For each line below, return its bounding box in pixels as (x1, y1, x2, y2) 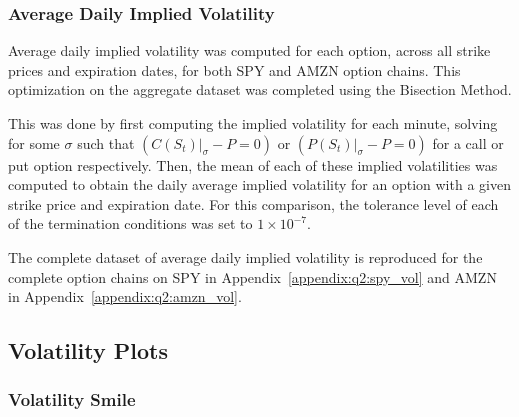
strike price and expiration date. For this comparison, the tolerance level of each (8, 193, 499, 214)
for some (8, 132, 60, 153)
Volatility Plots (8, 335, 168, 366)
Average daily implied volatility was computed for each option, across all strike (8, 40, 491, 61)
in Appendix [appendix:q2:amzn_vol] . (8, 286, 242, 307)
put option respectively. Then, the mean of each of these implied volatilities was (8, 154, 498, 175)
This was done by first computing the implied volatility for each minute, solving (8, 113, 498, 133)
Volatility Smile (8, 387, 136, 412)
